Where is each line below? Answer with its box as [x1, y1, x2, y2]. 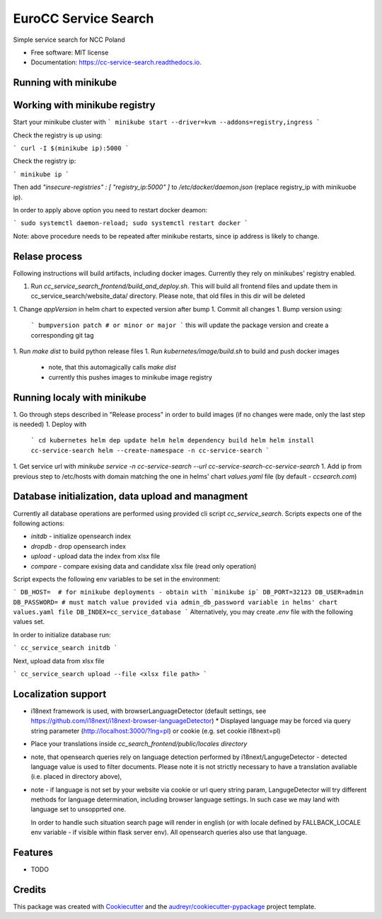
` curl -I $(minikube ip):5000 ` [13, 144, 129, 152]
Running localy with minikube [13, 392, 146, 404]
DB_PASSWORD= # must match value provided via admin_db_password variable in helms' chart [13, 598, 338, 606]
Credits [13, 884, 47, 896]
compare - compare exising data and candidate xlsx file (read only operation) [30, 561, 257, 570]
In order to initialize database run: [13, 630, 111, 639]
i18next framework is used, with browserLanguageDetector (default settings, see [30, 707, 267, 715]
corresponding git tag [30, 331, 95, 339]
